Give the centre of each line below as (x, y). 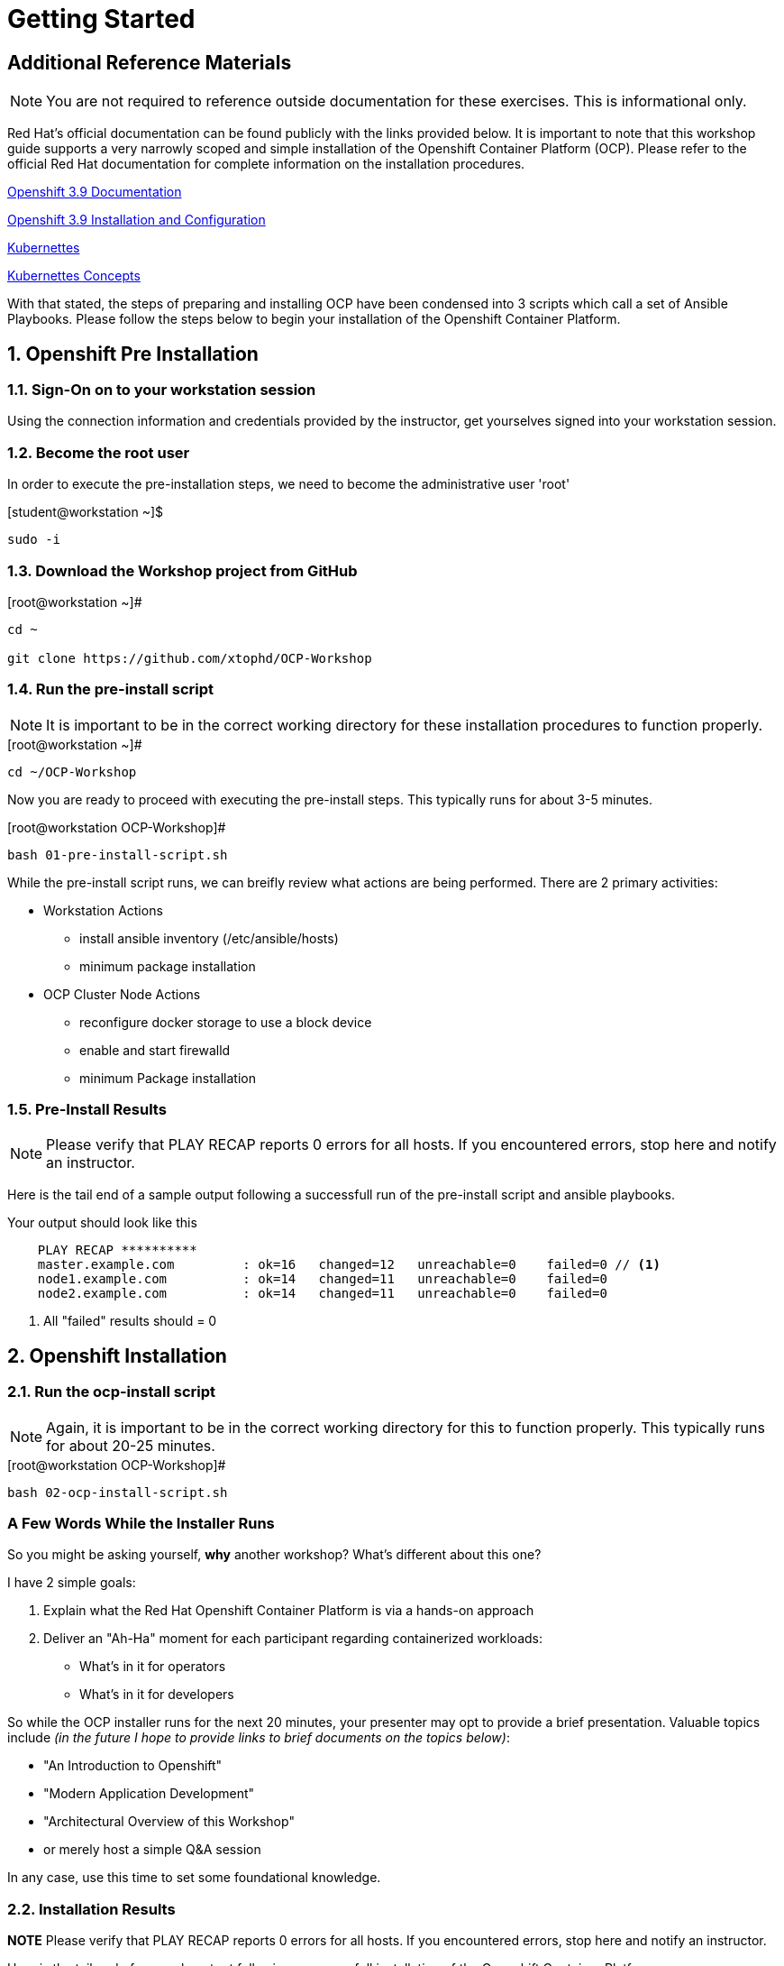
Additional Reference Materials (150, 62)
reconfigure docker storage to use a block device (226, 1022)
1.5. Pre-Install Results (87, 1110)
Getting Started (101, 19)
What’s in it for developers (157, 1695)
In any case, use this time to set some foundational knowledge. (194, 1878)
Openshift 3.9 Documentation (95, 192)
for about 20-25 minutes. (131, 1445)
